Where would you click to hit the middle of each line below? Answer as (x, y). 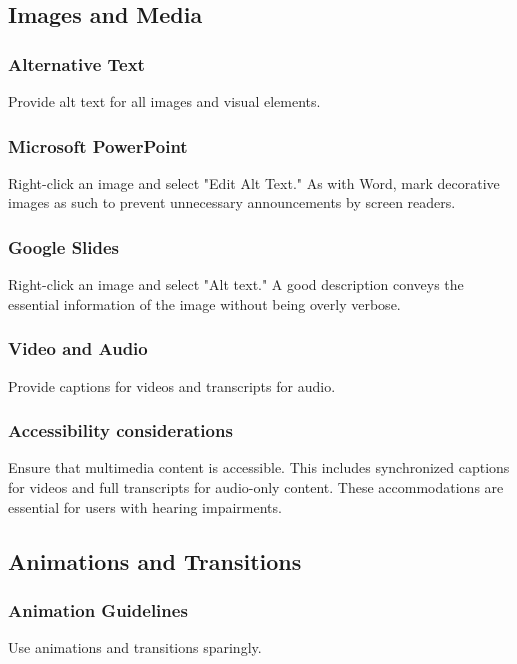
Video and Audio (78, 348)
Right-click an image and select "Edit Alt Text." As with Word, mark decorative (254, 182)
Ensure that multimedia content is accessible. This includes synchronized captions (259, 467)
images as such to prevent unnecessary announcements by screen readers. (232, 202)
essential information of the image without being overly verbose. (204, 303)
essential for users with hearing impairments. (145, 506)
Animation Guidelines (98, 609)
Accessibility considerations (120, 430)
